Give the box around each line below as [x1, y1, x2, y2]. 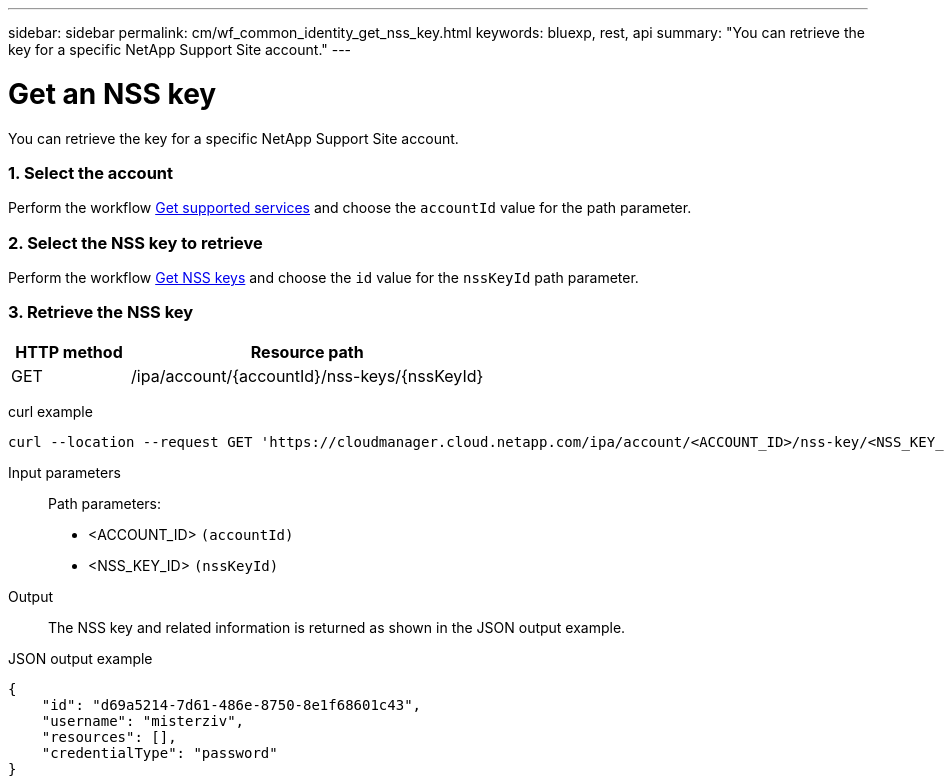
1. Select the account [8, 162, 173, 183]
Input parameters [8, 463, 121, 481]
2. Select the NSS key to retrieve [8, 232, 263, 253]
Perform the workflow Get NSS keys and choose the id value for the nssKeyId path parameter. [8, 269, 639, 286]
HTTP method [15, 341, 123, 362]
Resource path [250, 341, 364, 362]
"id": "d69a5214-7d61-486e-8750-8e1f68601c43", [41, 696, 422, 713]
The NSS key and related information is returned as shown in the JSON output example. [48, 618, 626, 636]
